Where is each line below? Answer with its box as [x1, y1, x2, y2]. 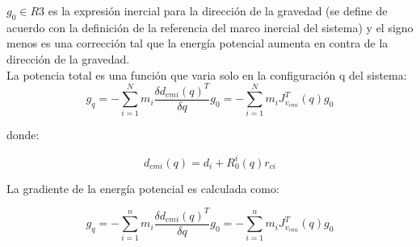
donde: [6, 126, 40, 143]
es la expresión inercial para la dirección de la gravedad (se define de [48, 2, 388, 19]
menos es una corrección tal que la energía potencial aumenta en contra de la [6, 35, 388, 51]
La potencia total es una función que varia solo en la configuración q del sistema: [6, 66, 407, 83]
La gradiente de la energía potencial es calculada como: [6, 179, 279, 196]
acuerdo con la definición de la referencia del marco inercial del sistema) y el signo [6, 19, 414, 35]
